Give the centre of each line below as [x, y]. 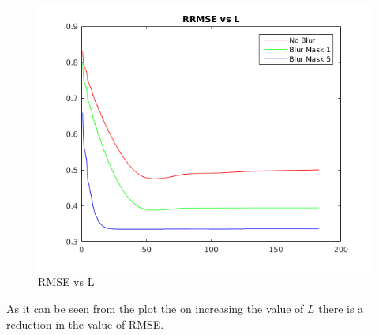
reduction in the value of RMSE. [85, 324]
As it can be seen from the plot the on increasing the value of [155, 308]
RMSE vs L [66, 282]
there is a [341, 308]
